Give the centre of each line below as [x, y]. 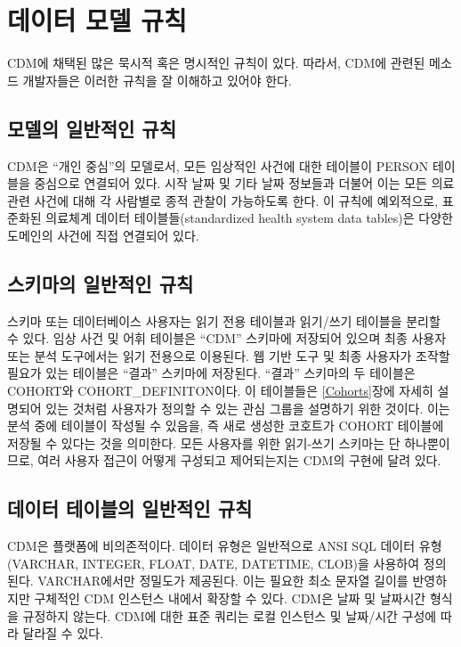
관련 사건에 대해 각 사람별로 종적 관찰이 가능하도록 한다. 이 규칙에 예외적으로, [223, 200]
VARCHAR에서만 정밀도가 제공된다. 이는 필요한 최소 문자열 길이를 [223, 581]
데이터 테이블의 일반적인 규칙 [130, 508]
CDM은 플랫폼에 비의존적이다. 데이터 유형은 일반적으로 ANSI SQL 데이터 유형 [225, 546]
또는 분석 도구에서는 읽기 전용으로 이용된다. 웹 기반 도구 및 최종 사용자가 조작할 [229, 355]
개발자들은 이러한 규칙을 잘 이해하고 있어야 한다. [157, 80]
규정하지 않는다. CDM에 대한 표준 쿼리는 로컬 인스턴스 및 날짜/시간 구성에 [230, 615]
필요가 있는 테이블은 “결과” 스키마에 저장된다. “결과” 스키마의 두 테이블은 [211, 373]
